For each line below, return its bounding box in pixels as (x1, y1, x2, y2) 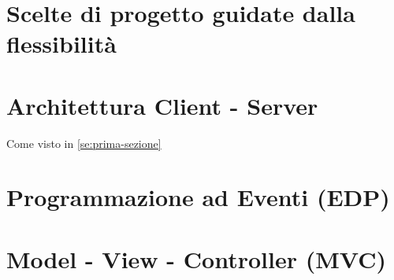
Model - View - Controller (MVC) (6, 242, 386, 274)
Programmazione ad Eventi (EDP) (6, 181, 390, 213)
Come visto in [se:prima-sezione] (6, 134, 162, 151)
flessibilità (6, 28, 117, 60)
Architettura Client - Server (6, 89, 318, 121)
